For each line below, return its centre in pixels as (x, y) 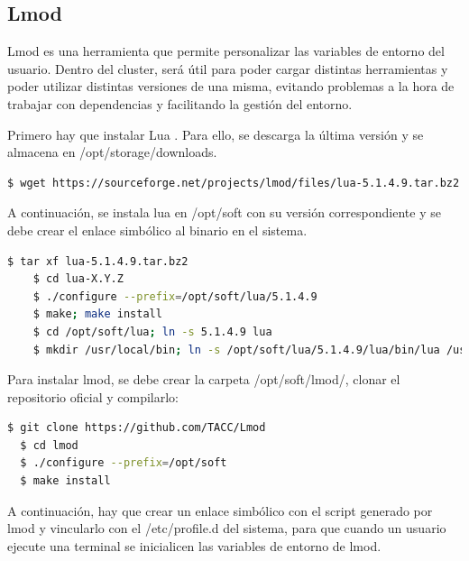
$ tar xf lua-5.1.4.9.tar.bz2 (98, 261)
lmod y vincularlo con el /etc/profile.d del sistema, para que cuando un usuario (227, 528)
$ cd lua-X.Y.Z (78, 279)
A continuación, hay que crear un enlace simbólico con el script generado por (220, 510)
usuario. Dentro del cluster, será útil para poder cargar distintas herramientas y (228, 68)
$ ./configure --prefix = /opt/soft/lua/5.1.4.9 (175, 296)
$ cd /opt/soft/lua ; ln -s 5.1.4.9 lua (152, 331)
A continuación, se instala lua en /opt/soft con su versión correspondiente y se (224, 212)
